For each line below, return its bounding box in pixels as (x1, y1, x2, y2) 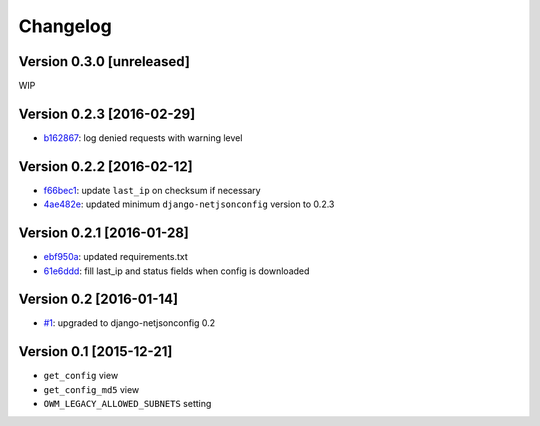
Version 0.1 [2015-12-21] (18, 343, 173, 360)
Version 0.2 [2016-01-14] (18, 291, 179, 308)
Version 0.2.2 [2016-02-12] (18, 158, 194, 175)
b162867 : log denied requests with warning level (43, 131, 243, 144)
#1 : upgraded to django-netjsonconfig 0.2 (43, 317, 216, 329)
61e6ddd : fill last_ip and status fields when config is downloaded (43, 265, 310, 277)
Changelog (18, 15, 112, 37)
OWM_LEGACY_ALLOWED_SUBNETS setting (43, 398, 212, 410)
